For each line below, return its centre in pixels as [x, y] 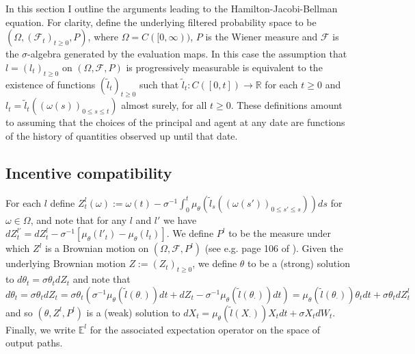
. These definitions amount [286, 105]
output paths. [34, 343]
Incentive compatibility [89, 172]
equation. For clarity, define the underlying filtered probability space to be [161, 22]
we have [180, 219]
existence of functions [51, 84]
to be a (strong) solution [299, 263]
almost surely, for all [164, 105]
